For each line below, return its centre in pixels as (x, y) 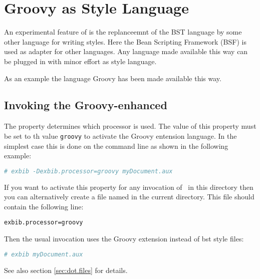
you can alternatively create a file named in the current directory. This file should (129, 197)
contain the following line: (44, 206)
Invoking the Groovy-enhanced (86, 105)
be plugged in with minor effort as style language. (80, 61)
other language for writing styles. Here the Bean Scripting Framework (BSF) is (125, 41)
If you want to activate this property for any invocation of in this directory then (129, 187)
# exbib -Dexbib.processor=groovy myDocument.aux (88, 171)
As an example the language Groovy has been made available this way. (113, 78)
